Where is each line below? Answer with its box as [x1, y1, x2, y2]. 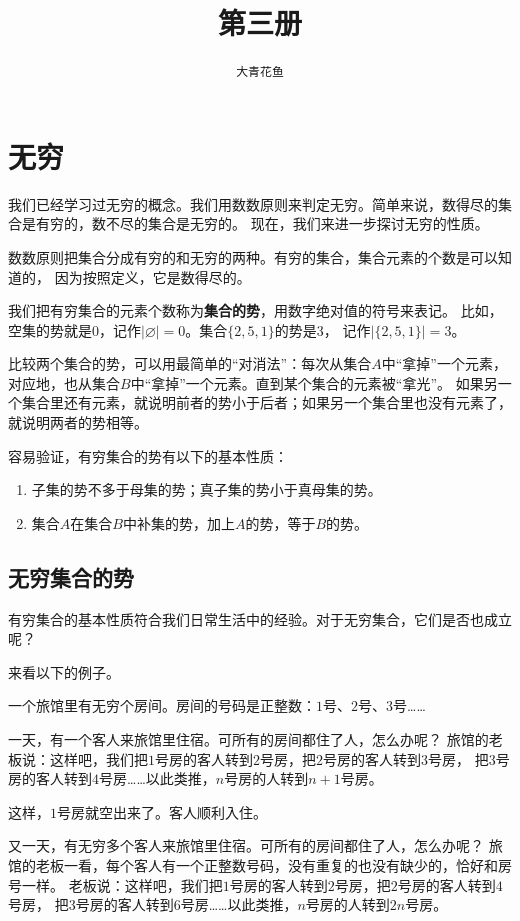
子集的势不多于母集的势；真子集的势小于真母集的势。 [31, 479, 382, 500]
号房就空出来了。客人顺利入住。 [57, 801, 267, 822]
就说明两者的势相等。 [8, 412, 148, 433]
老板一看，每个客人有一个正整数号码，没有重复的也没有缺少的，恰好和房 [35, 854, 512, 875]
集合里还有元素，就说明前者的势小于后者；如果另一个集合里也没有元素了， [21, 392, 512, 413]
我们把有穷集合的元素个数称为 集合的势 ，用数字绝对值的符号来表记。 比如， [8, 300, 503, 321]
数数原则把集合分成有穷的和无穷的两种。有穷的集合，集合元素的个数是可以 [8, 246, 498, 267]
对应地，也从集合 [8, 372, 120, 393]
